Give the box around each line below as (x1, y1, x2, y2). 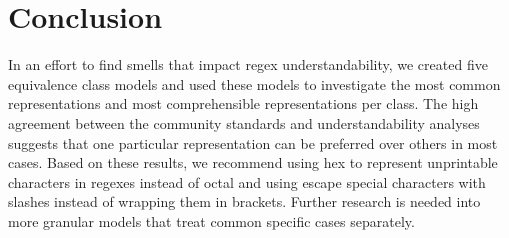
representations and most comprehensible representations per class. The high (8, 93, 479, 114)
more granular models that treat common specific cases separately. (8, 210, 415, 231)
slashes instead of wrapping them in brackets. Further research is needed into (8, 191, 481, 212)
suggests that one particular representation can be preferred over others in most (8, 132, 498, 153)
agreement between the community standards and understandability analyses (8, 112, 480, 133)
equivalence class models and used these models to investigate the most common (8, 73, 501, 94)
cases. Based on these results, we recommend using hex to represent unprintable (8, 152, 498, 173)
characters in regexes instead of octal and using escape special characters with (8, 171, 486, 192)
